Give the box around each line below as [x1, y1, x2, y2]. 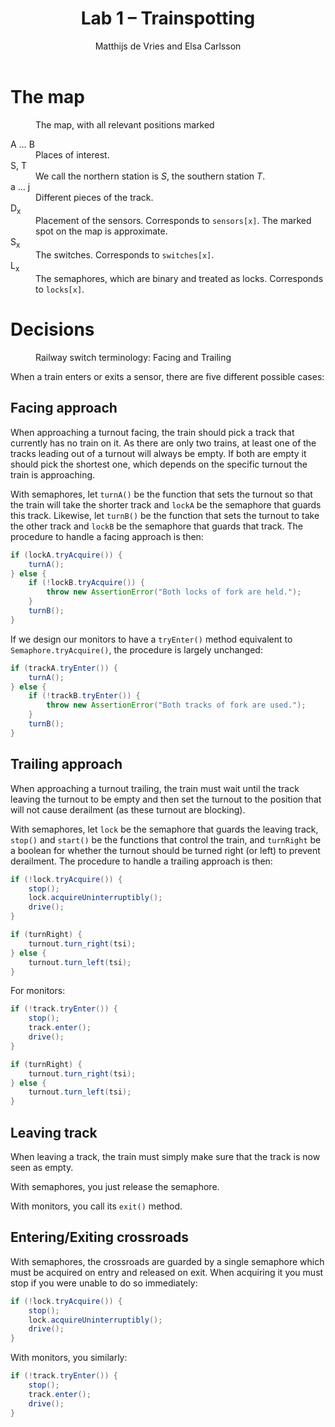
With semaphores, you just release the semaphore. [10, 1180, 220, 1192]
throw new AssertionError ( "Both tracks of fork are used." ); [46, 700, 307, 711]
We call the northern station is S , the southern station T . [35, 170, 266, 182]
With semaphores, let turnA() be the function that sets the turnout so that [10, 488, 313, 500]
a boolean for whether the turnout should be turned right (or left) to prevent [10, 844, 321, 856]
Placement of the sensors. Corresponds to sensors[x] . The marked [35, 215, 312, 227]
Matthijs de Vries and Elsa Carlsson [94, 40, 242, 52]
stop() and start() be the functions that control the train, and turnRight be [10, 833, 322, 846]
